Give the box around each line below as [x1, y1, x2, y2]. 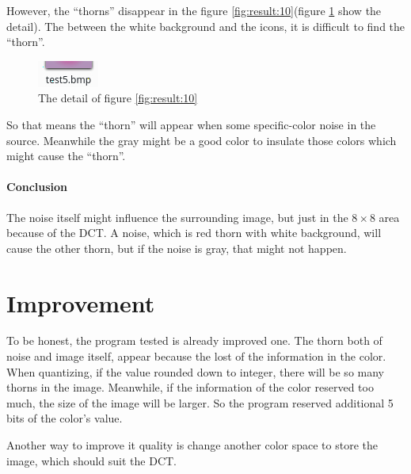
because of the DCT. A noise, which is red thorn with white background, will [6, 224, 382, 241]
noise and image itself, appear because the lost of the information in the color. [6, 348, 386, 365]
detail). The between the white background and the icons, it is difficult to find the [6, 17, 405, 34]
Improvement [6, 286, 155, 319]
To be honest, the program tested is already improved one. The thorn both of [6, 332, 382, 349]
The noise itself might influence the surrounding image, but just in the [6, 208, 348, 225]
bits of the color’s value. [6, 410, 123, 426]
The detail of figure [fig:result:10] [38, 90, 198, 106]
